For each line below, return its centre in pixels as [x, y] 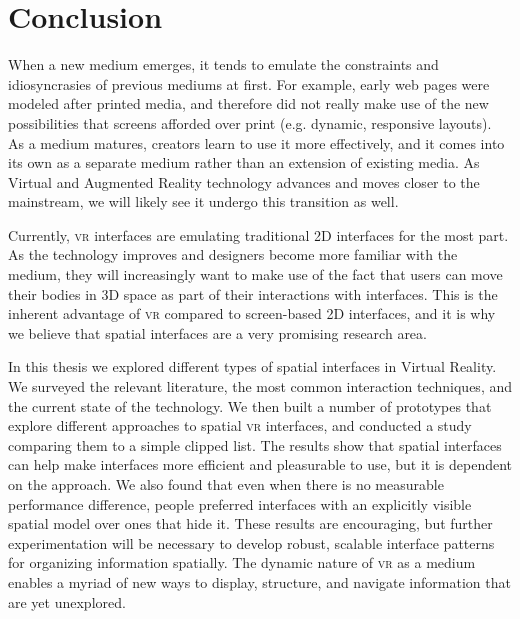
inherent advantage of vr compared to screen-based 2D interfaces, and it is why [252, 313]
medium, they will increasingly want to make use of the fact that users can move [255, 274]
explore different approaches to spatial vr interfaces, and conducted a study [240, 425]
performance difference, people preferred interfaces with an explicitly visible [240, 503]
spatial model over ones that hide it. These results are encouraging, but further [250, 523]
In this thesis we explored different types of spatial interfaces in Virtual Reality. [252, 366]
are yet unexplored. [67, 601]
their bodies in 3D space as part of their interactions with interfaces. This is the [253, 293]
